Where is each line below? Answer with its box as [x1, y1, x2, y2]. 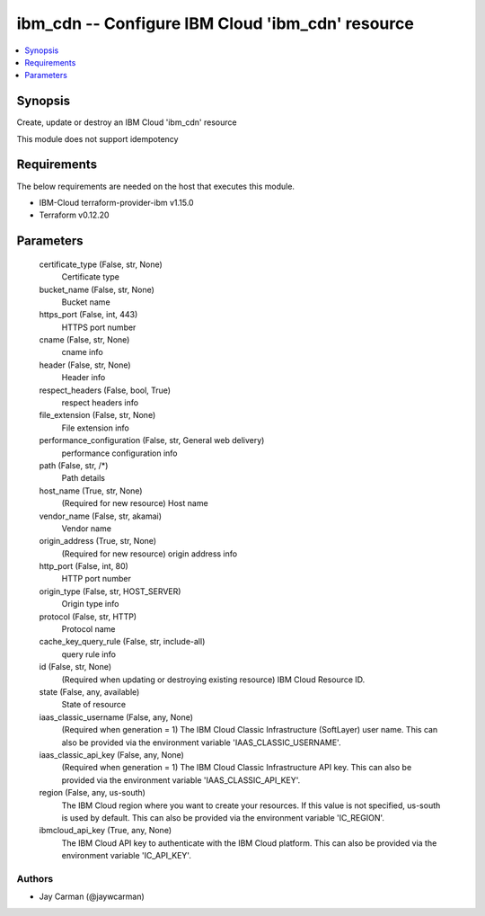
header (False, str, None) [39, 360, 131, 370]
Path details [61, 473, 106, 484]
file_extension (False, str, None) [39, 410, 156, 421]
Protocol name [61, 624, 116, 635]
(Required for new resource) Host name [61, 498, 208, 509]
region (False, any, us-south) [39, 787, 145, 798]
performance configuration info [61, 448, 179, 458]
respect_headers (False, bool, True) [39, 385, 171, 396]
